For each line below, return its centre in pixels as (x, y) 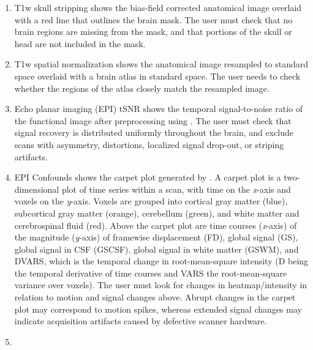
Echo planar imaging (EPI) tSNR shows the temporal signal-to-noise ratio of (159, 109)
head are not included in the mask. (80, 43)
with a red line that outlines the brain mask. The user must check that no (153, 19)
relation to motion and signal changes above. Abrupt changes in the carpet (155, 297)
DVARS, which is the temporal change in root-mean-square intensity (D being (161, 261)
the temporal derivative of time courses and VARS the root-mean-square (151, 273)
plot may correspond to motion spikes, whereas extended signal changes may (158, 309)
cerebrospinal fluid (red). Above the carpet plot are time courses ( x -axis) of (156, 225)
